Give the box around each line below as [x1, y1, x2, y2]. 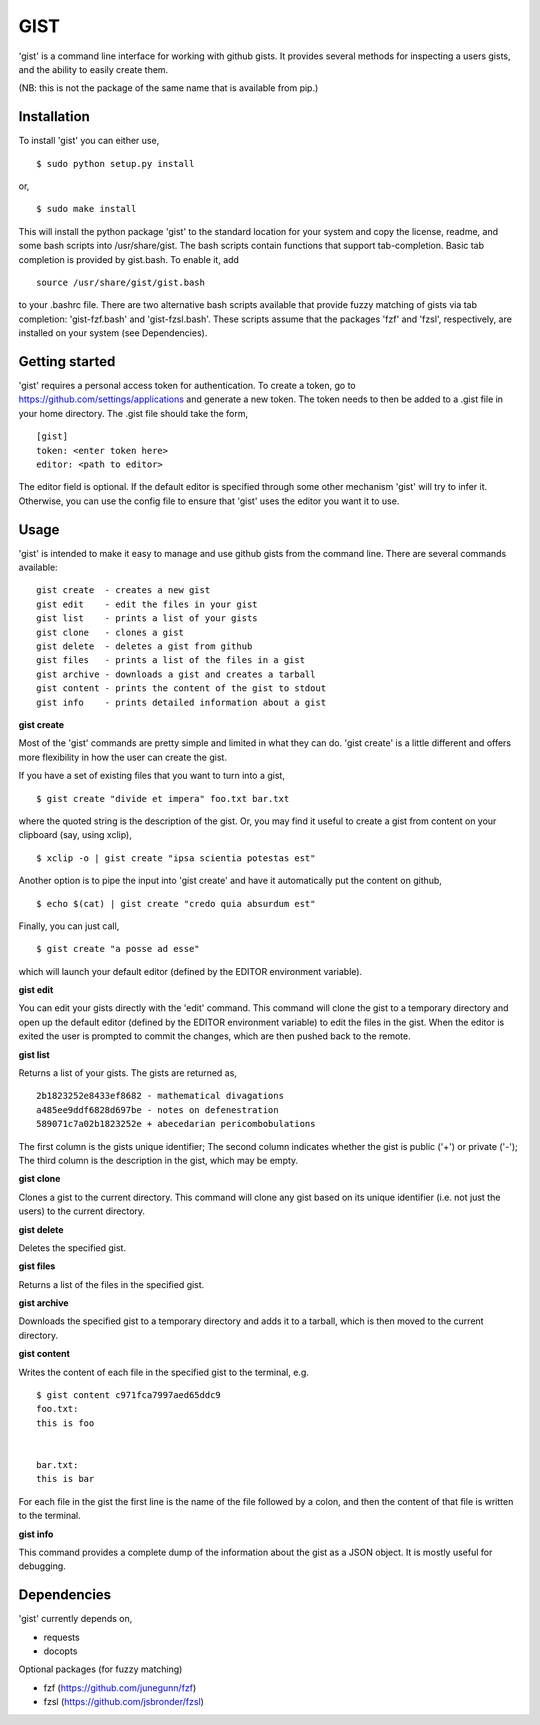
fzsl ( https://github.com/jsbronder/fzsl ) [43, 1696, 205, 1708]
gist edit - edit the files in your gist [36, 598, 259, 610]
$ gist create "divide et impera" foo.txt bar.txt [36, 793, 290, 804]
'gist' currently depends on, [18, 1613, 133, 1625]
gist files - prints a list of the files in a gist [36, 655, 305, 666]
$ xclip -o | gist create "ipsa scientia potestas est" [36, 852, 316, 864]
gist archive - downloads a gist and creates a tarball [36, 668, 316, 680]
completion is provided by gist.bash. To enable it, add [18, 253, 240, 265]
